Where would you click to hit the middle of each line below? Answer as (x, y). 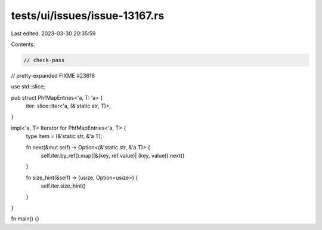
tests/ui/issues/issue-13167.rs (88, 16)
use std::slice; (28, 87)
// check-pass (44, 60)
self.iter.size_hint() (63, 186)
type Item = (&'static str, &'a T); (64, 136)
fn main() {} (25, 219)
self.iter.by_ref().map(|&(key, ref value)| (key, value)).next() (113, 156)
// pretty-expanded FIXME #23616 (53, 75)
